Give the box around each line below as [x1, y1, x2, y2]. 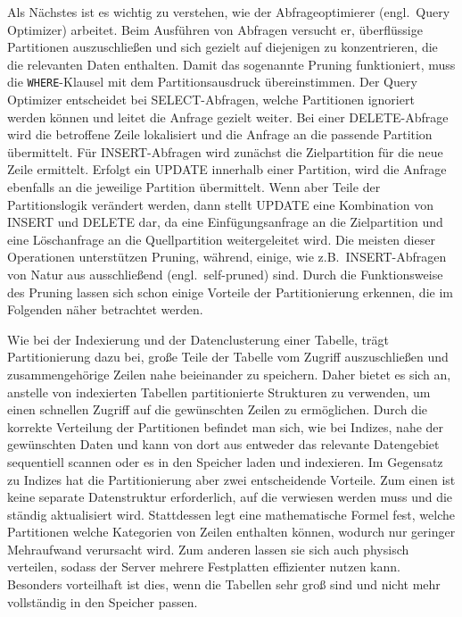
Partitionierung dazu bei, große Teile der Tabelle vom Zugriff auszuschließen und [7, 347, 449, 366]
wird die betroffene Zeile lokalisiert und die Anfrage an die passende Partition [7, 125, 433, 144]
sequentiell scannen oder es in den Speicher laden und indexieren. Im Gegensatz [7, 452, 443, 471]
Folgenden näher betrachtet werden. [7, 300, 203, 319]
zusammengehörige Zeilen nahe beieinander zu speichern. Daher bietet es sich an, [7, 364, 451, 383]
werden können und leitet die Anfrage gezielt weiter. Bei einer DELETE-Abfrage [7, 107, 449, 126]
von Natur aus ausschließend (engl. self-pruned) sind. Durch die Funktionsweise [7, 264, 443, 283]
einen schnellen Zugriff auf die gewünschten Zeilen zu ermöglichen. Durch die [7, 400, 428, 419]
